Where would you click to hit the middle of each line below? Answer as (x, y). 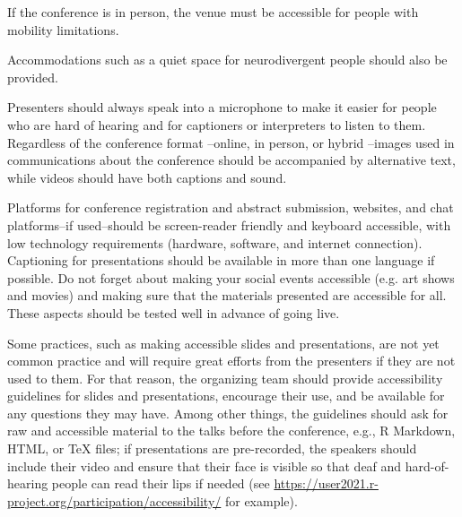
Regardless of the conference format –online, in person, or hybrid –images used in (231, 142)
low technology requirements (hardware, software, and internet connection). (215, 242)
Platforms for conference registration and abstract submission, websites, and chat (231, 207)
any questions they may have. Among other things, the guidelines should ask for (228, 413)
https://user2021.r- (326, 483)
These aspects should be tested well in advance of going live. (174, 312)
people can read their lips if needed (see (161, 483)
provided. (33, 77)
